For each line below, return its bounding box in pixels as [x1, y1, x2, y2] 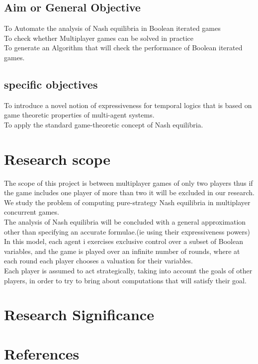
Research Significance [4, 304, 154, 325]
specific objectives [4, 76, 98, 92]
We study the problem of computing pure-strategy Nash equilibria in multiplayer [4, 197, 251, 207]
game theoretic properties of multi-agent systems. [4, 110, 155, 120]
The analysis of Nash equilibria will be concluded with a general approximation [4, 217, 246, 227]
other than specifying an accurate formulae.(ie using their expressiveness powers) [4, 226, 251, 237]
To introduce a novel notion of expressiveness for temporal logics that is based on [4, 100, 252, 110]
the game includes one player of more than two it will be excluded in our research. [4, 187, 255, 198]
